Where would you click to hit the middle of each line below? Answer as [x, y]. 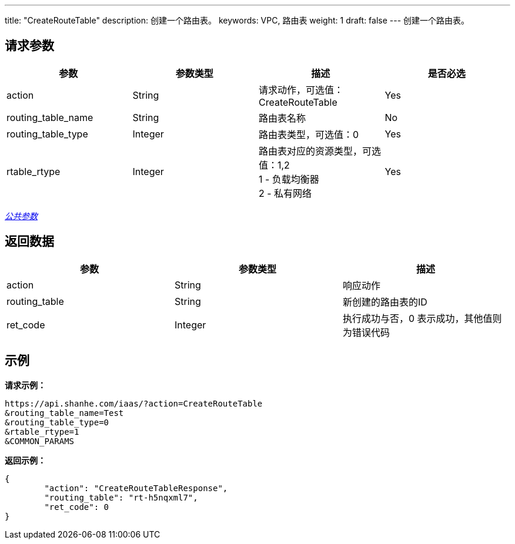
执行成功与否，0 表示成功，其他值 [417, 318]
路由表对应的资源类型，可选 [320, 151]
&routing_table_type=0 [57, 422]
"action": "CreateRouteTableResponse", [136, 488]
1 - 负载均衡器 [289, 179]
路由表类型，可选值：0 [309, 134]
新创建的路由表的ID [385, 302]
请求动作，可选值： [301, 90]
